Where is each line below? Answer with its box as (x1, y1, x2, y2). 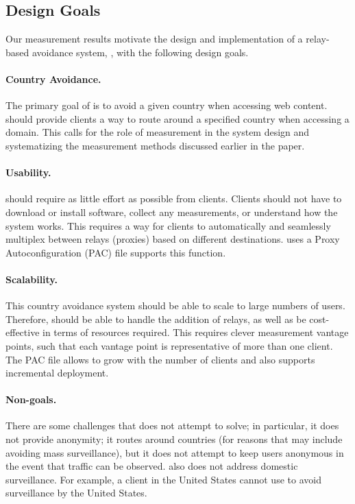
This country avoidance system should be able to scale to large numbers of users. (5, 298, 345, 313)
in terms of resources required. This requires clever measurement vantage (42, 325, 349, 339)
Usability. (5, 165, 51, 180)
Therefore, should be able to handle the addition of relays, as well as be (5, 311, 306, 326)
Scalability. (5, 272, 58, 286)
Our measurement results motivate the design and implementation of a (5, 32, 303, 46)
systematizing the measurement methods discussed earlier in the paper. (5, 138, 305, 152)
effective (5, 325, 40, 339)
